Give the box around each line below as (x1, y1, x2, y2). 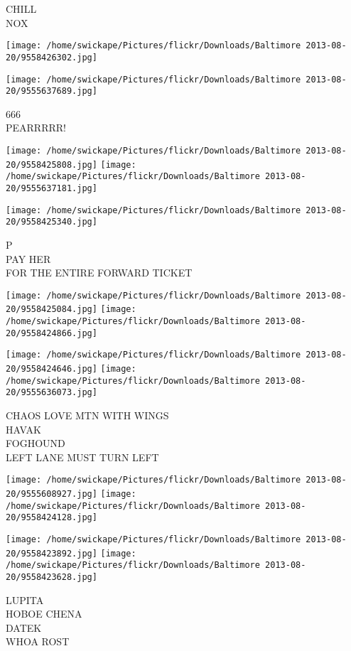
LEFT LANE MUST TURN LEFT (6, 449, 159, 464)
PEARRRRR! (6, 120, 66, 135)
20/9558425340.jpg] (6, 217, 97, 227)
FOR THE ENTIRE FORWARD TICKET (6, 265, 193, 280)
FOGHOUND (6, 436, 65, 451)
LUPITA (6, 592, 44, 607)
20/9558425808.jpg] (6, 159, 97, 170)
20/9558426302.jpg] (6, 52, 97, 63)
